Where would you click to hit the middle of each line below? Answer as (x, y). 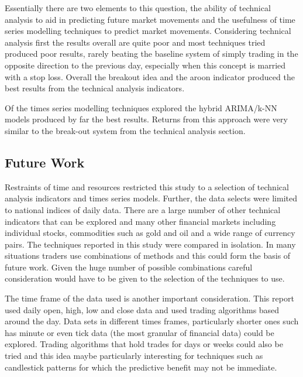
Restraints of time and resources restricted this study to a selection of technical (147, 186)
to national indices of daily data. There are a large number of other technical (143, 209)
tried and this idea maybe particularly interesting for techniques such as (134, 356)
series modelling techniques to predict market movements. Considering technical (148, 31)
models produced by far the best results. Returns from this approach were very (146, 119)
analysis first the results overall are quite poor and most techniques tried (135, 42)
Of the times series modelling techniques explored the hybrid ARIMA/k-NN (141, 107)
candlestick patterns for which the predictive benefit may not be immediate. (141, 367)
